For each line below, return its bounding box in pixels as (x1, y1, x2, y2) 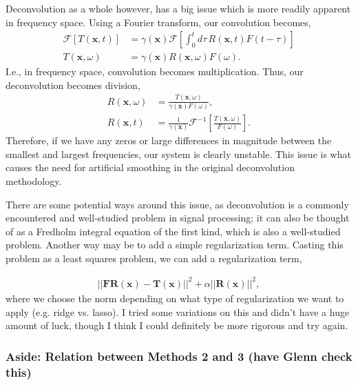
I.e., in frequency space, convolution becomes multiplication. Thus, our (6, 64, 304, 79)
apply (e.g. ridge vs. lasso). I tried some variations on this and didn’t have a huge (6, 304, 350, 319)
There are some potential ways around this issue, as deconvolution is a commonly (6, 197, 349, 211)
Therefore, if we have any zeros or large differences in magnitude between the (6, 133, 332, 148)
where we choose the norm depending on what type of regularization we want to (6, 291, 344, 305)
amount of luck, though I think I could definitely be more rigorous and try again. (6, 318, 348, 333)
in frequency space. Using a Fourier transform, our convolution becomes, (6, 14, 311, 29)
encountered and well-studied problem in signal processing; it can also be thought (6, 210, 350, 225)
